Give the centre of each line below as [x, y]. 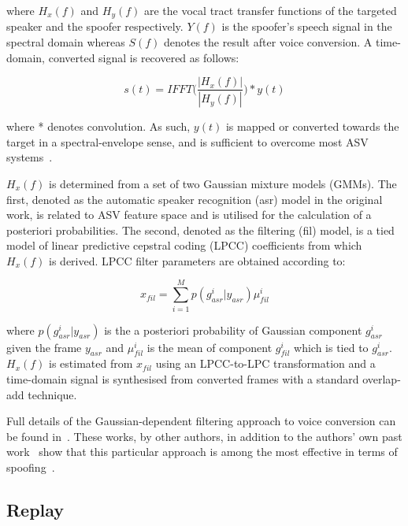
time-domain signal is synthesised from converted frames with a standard [183, 379]
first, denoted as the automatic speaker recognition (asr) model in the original [195, 199]
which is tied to [331, 347]
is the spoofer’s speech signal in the [307, 26]
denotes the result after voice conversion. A [268, 42]
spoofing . [31, 467]
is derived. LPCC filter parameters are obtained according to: [197, 260]
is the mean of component [210, 347]
